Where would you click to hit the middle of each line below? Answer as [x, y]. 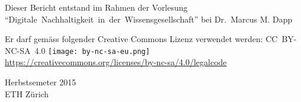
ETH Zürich [27, 93]
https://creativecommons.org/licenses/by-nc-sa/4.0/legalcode [116, 62]
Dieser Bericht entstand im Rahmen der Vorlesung [96, 7]
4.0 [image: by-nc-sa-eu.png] [92, 50]
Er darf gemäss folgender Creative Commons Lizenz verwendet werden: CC [141, 39]
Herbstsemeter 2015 [41, 82]
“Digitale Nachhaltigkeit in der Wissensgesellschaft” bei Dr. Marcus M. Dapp [149, 19]
